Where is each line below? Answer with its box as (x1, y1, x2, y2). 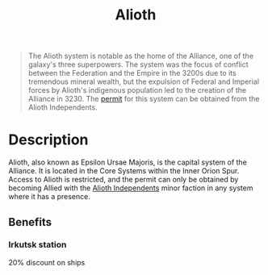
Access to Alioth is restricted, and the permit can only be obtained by (8, 175, 239, 185)
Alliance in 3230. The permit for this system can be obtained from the (27, 94, 260, 104)
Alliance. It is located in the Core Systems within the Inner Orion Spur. (8, 166, 240, 176)
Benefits (8, 215, 52, 229)
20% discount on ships (8, 257, 86, 267)
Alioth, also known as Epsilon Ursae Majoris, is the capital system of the (8, 157, 248, 167)
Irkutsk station (8, 240, 67, 251)
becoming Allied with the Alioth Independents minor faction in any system (8, 183, 253, 193)
